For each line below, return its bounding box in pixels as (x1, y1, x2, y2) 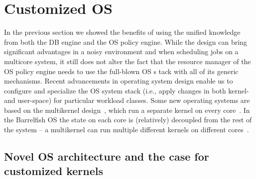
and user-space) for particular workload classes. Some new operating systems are (4, 95, 250, 105)
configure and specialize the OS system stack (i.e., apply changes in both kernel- (4, 85, 249, 95)
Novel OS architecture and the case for (4, 149, 209, 164)
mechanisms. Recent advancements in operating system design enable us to (4, 76, 233, 86)
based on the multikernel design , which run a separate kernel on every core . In (4, 104, 250, 115)
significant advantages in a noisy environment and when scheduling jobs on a (4, 46, 239, 57)
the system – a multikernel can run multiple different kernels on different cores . (4, 124, 249, 135)
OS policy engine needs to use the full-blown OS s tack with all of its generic (4, 66, 239, 76)
